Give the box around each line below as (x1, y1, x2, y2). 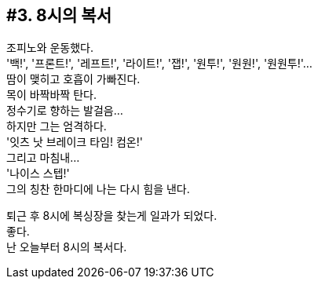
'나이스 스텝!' (6, 166, 70, 181)
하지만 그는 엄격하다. (6, 119, 107, 133)
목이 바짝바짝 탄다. (6, 88, 97, 102)
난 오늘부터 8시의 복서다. (6, 240, 127, 254)
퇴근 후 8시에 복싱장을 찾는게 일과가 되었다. (6, 209, 217, 223)
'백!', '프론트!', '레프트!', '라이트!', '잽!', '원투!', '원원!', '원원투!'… (6, 57, 313, 71)
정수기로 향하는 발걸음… (6, 104, 123, 118)
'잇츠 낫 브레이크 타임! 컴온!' (6, 135, 143, 149)
